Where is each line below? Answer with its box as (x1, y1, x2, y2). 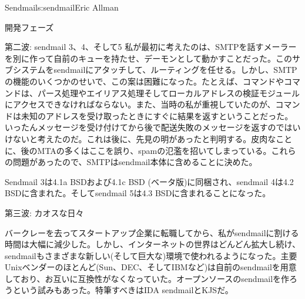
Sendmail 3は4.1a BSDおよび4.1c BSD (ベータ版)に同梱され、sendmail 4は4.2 (5, 175, 294, 187)
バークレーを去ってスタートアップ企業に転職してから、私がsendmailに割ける (5, 226, 299, 238)
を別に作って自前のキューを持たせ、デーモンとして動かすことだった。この (5, 52, 292, 64)
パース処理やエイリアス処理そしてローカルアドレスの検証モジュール (37, 86, 300, 99)
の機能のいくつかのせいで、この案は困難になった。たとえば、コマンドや (5, 75, 284, 87)
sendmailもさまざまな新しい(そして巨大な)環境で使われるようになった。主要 (5, 249, 297, 261)
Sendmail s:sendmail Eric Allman (5, 1, 119, 13)
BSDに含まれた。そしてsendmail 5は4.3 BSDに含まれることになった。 (5, 187, 271, 199)
